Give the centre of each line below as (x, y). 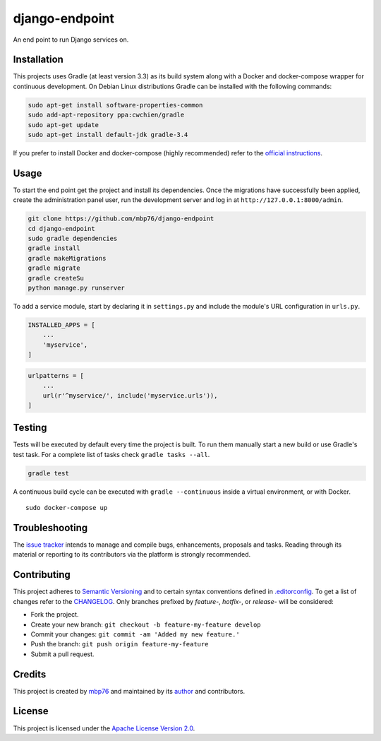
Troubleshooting (50, 527)
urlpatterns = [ (56, 375)
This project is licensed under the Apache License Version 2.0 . (104, 728)
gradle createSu (56, 278)
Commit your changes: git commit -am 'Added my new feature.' (135, 634)
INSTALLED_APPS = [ (61, 325)
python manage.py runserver (76, 288)
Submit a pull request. (62, 654)
